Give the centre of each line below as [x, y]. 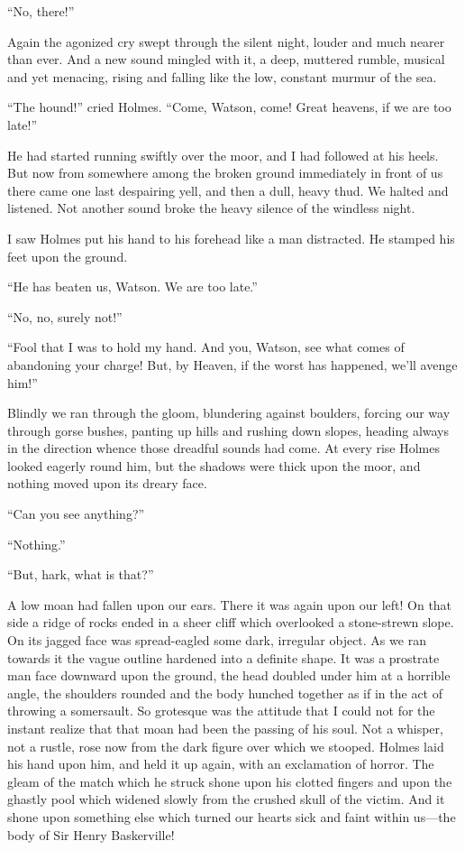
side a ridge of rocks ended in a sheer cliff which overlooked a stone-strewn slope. [231, 622]
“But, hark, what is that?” [81, 574]
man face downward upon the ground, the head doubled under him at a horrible [229, 675]
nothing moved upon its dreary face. [107, 483]
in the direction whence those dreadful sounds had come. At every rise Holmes [224, 448]
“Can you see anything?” [76, 514]
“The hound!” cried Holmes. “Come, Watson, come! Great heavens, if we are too [229, 107]
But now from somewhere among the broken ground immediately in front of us [225, 173]
